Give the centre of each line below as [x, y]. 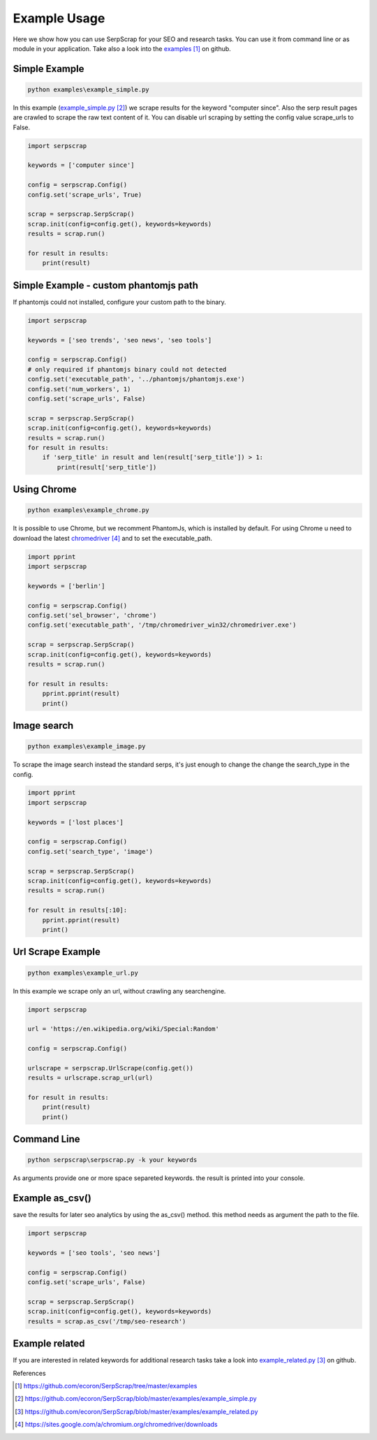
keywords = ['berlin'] [66, 586]
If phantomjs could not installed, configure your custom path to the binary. [119, 302]
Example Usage [59, 18]
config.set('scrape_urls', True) [85, 195]
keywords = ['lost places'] [75, 822]
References [29, 1373]
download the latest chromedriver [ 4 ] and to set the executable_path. [113, 538]
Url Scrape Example [57, 952]
